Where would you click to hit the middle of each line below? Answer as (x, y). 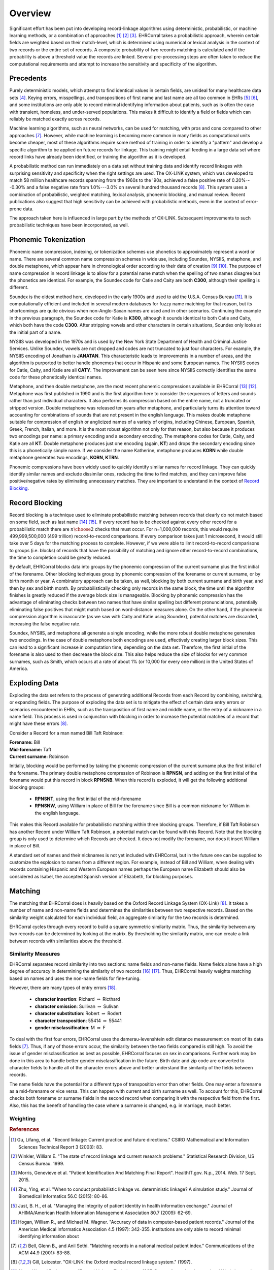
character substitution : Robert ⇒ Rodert (78, 1013)
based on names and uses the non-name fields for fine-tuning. (75, 978)
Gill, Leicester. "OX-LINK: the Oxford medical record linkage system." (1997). (112, 1262)
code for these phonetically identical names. (56, 377)
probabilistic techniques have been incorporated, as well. (69, 225)
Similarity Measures (35, 954)
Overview (30, 13)
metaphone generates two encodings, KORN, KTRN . (64, 458)
